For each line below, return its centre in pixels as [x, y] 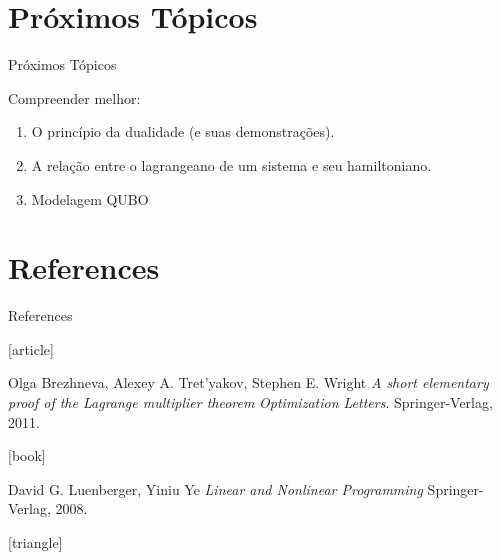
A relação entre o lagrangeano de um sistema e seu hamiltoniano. [231, 164]
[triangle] [35, 541]
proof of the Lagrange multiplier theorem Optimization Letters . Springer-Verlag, [250, 402]
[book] [27, 455]
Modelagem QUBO [90, 198]
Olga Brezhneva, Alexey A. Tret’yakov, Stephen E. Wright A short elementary [248, 382]
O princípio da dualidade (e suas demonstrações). [183, 131]
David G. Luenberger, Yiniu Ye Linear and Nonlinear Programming [215, 488]
